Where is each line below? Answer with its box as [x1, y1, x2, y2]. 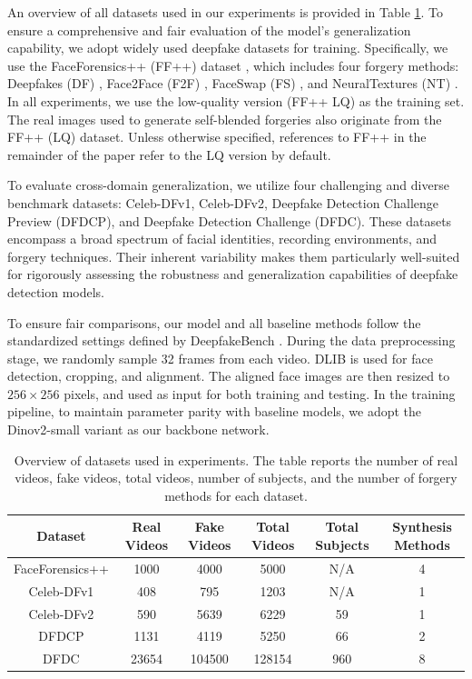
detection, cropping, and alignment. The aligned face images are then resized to [7, 366, 450, 385]
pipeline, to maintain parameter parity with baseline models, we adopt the [7, 402, 422, 421]
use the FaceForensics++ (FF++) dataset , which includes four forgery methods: [7, 55, 459, 75]
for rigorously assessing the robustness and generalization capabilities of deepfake [7, 265, 458, 284]
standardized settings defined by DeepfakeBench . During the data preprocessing [7, 331, 456, 350]
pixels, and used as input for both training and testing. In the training [64, 384, 456, 403]
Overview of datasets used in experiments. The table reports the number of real [14, 450, 458, 469]
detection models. [7, 282, 105, 301]
